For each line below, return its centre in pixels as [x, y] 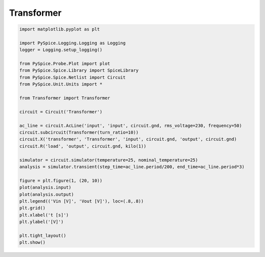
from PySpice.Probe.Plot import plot [65, 64]
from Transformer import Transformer [65, 98]
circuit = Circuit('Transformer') [61, 112]
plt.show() [32, 243]
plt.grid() [32, 208]
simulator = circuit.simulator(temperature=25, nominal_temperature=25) [109, 160]
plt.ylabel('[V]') [41, 222]
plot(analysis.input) [45, 187]
